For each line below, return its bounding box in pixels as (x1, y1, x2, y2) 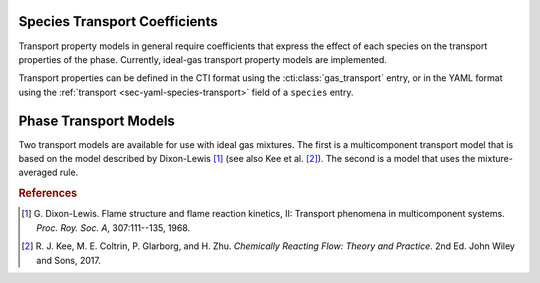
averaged (18, 166, 58, 179)
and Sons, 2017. (36, 254, 102, 266)
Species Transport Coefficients (18, 13, 219, 30)
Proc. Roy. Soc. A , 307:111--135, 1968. (36, 221, 191, 234)
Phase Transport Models (18, 112, 175, 129)
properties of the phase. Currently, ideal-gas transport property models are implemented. (18, 53, 387, 65)
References (18, 186, 78, 200)
